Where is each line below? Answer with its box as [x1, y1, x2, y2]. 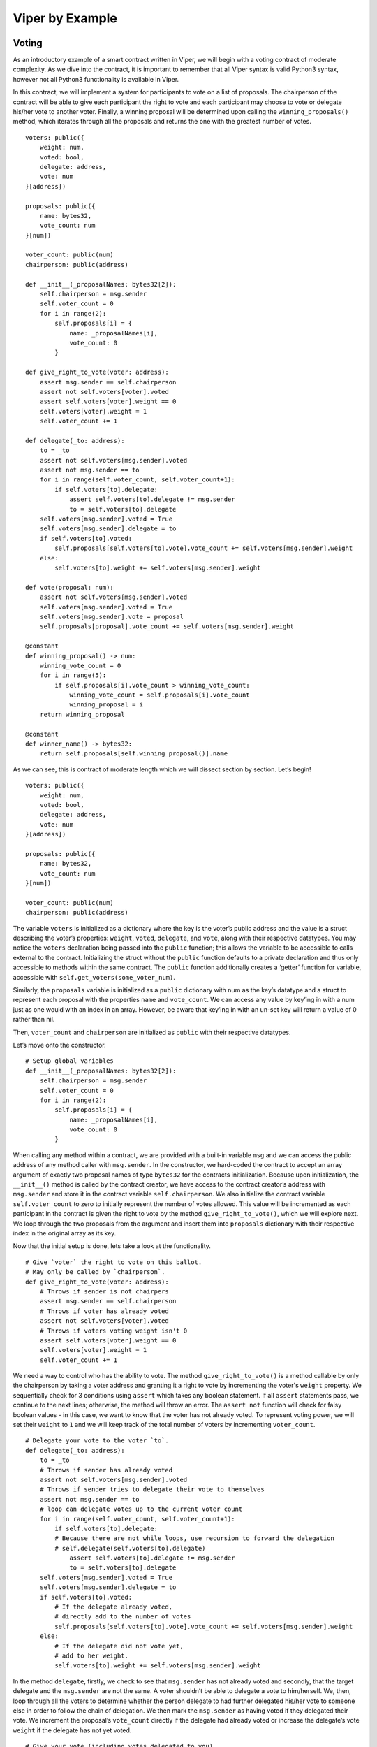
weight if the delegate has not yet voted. [13, 1726, 132, 1734]
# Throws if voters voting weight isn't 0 [39, 1326, 188, 1335]
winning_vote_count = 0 [39, 661, 121, 669]
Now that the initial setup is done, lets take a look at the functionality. [13, 1242, 211, 1250]
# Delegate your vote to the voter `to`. [25, 1437, 169, 1444]
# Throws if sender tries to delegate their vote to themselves [39, 1486, 265, 1493]
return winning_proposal [39, 710, 125, 718]
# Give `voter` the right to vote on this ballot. [25, 1258, 202, 1266]
